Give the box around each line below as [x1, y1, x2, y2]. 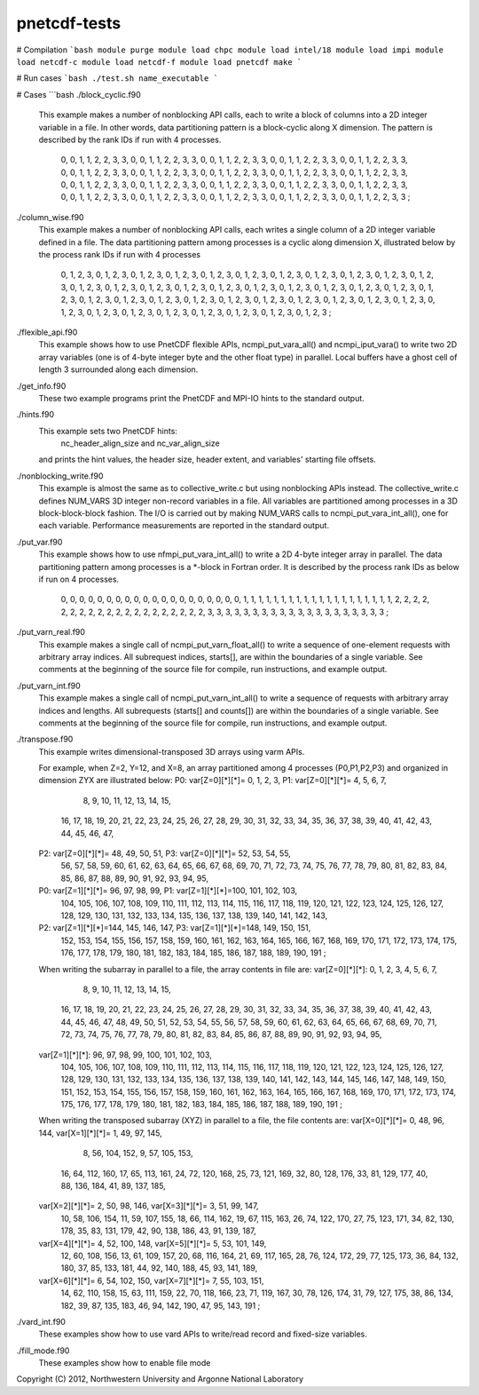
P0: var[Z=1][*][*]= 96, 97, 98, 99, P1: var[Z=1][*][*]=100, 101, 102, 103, [38, 885, 298, 896]
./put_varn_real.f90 [16, 627, 86, 638]
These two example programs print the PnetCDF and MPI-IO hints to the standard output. [38, 392, 365, 403]
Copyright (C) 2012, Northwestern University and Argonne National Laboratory [16, 1374, 304, 1384]
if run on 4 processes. [38, 574, 120, 584]
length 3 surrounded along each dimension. [38, 364, 199, 375]
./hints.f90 [16, 409, 55, 420]
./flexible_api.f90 [16, 327, 78, 337]
